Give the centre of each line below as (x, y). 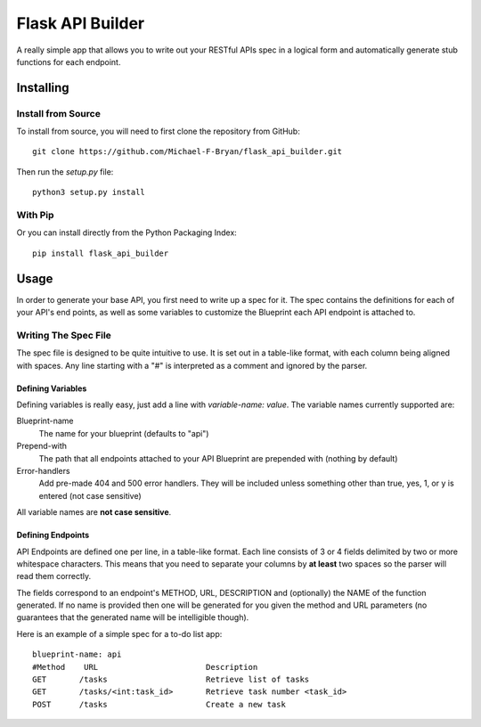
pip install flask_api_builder (101, 253)
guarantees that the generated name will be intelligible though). (133, 617)
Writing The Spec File (64, 335)
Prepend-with (41, 446)
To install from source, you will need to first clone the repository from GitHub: (158, 131)
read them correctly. (54, 576)
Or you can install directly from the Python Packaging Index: (127, 233)
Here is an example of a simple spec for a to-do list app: (119, 633)
